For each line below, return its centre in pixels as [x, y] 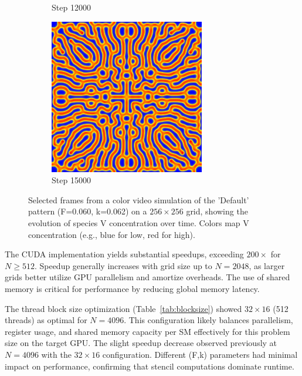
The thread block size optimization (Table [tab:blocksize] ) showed [123, 308]
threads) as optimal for [46, 320]
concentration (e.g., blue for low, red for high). [112, 234]
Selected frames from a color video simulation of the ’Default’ [139, 199]
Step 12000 [71, 7]
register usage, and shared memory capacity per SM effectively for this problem [147, 331]
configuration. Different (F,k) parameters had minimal [200, 354]
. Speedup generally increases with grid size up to [123, 265]
